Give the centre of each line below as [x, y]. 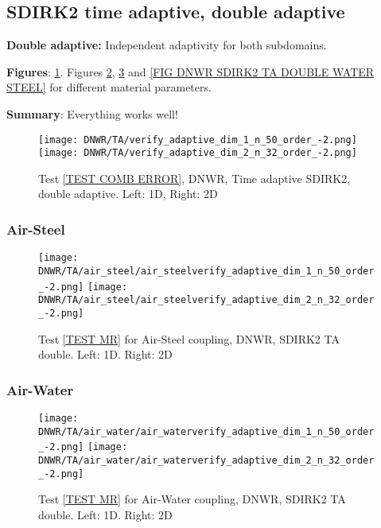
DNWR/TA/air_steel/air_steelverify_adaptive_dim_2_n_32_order [206, 300]
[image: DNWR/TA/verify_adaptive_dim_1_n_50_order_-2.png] [198, 140]
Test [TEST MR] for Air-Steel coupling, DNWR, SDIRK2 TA [189, 338]
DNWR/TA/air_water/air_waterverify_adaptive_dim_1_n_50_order [206, 431]
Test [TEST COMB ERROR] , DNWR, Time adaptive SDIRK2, [194, 178]
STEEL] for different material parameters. [109, 87]
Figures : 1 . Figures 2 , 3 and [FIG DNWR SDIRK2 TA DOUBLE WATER [190, 71]
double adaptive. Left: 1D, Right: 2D [128, 194]
